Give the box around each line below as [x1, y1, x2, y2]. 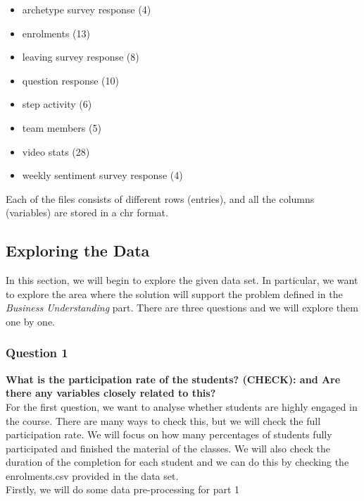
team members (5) [22, 120, 101, 135]
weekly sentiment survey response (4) [22, 168, 183, 183]
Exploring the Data [6, 240, 150, 261]
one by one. [6, 314, 55, 328]
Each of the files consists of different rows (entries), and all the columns [6, 191, 315, 206]
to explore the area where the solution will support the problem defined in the [6, 286, 343, 301]
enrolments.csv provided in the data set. [6, 468, 179, 483]
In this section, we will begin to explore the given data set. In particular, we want [6, 273, 358, 287]
